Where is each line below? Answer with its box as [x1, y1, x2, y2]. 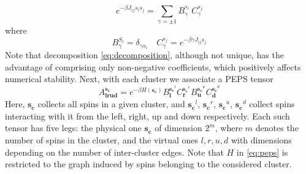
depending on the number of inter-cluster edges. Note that [5, 145, 224, 158]
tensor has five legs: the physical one [5, 121, 142, 134]
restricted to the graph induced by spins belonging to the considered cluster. [5, 157, 292, 170]
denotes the [255, 121, 299, 134]
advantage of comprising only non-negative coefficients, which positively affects [5, 60, 301, 73]
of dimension [155, 121, 202, 134]
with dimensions [231, 134, 292, 146]
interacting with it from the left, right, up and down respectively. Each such [5, 109, 290, 122]
